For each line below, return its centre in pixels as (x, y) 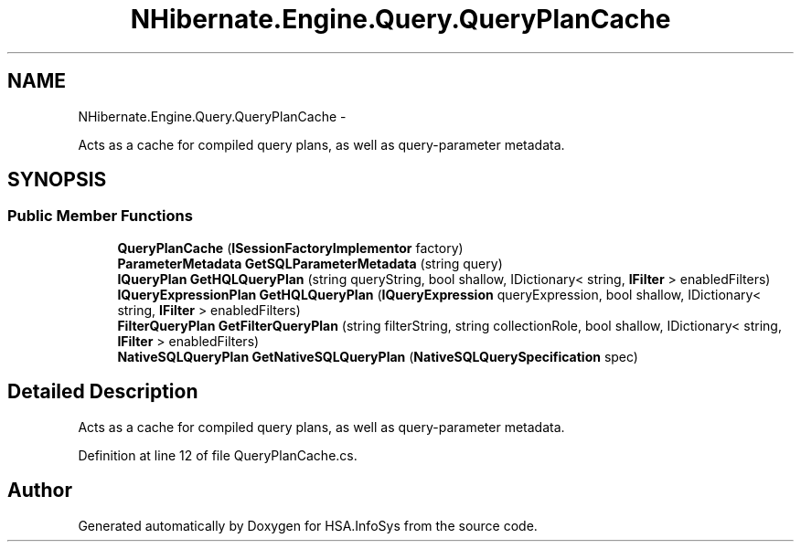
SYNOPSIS (57, 180)
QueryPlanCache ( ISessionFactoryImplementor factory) (290, 248)
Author (40, 491)
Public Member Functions (100, 216)
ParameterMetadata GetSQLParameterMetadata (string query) (310, 263)
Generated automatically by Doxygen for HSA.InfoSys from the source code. (308, 525)
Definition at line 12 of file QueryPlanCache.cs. (218, 455)
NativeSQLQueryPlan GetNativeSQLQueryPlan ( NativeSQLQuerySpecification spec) (378, 356)
